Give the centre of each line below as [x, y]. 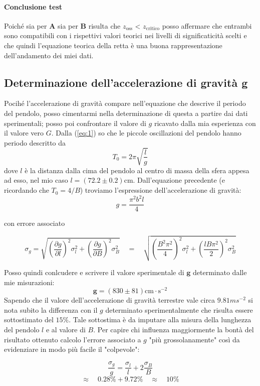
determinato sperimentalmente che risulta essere [179, 309]
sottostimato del [29, 319]
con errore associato [35, 223]
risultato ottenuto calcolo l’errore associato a [73, 339]
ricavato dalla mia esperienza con [205, 123]
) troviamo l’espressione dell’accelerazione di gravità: [161, 190]
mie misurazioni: [29, 282]
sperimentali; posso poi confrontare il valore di [75, 123]
